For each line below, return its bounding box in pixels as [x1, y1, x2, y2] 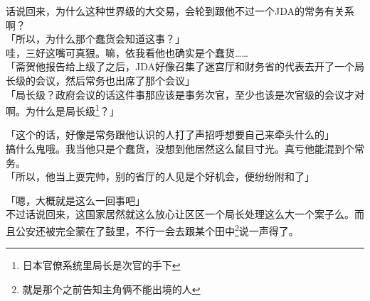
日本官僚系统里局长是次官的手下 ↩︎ [22, 258, 181, 273]
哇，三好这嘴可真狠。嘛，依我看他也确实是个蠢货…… [6, 45, 248, 60]
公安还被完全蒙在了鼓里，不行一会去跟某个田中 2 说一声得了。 [15, 221, 299, 238]
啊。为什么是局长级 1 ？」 [6, 102, 120, 118]
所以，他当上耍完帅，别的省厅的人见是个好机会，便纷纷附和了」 [15, 169, 314, 184]
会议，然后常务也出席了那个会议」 [35, 72, 195, 87]
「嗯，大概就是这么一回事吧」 [6, 192, 145, 207]
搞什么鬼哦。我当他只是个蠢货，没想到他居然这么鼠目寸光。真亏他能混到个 [6, 141, 354, 155]
